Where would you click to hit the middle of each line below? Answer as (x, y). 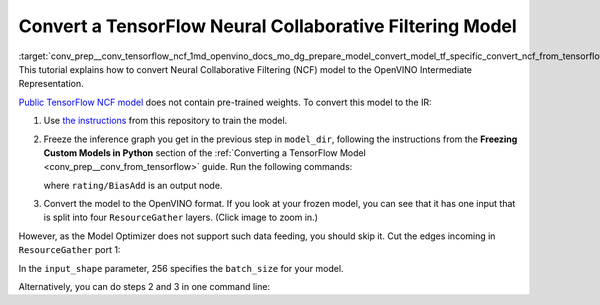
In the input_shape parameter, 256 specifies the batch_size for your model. (181, 268)
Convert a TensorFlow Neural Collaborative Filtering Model (267, 26)
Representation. (51, 84)
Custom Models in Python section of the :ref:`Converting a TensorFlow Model (205, 152)
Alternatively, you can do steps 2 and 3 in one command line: (144, 287)
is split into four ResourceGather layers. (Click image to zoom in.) (181, 217)
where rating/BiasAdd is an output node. (133, 185)
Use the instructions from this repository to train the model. (165, 121)
